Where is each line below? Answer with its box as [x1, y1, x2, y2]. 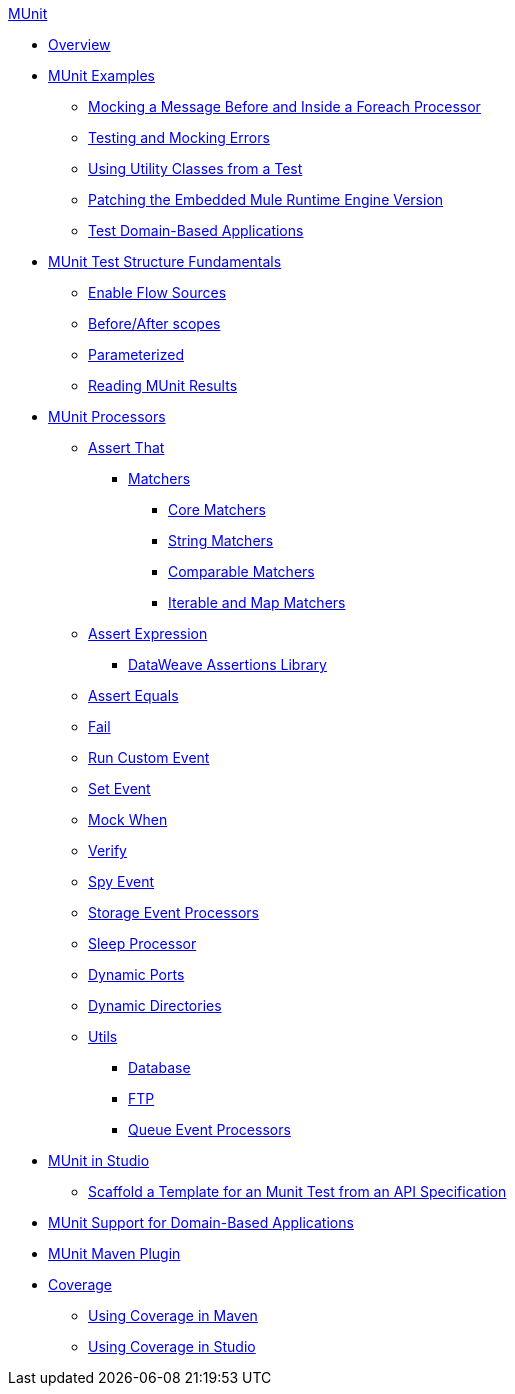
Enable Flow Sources [88, 284, 227, 301]
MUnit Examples [48, 67, 155, 84]
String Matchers [168, 532, 274, 549]
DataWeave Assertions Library [128, 656, 327, 673]
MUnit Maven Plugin [48, 1245, 181, 1262]
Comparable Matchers [168, 563, 315, 580]
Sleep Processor [88, 935, 197, 952]
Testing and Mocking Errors [88, 129, 270, 146]
